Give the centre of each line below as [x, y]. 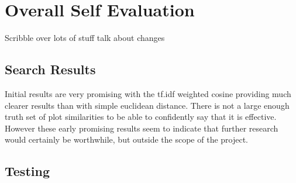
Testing [27, 171]
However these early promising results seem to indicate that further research [142, 128]
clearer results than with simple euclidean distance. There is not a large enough [147, 105]
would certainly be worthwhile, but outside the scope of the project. [127, 139]
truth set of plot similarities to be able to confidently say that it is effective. [141, 117]
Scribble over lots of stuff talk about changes [85, 38]
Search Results [50, 69]
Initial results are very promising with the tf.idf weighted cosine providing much [148, 93]
